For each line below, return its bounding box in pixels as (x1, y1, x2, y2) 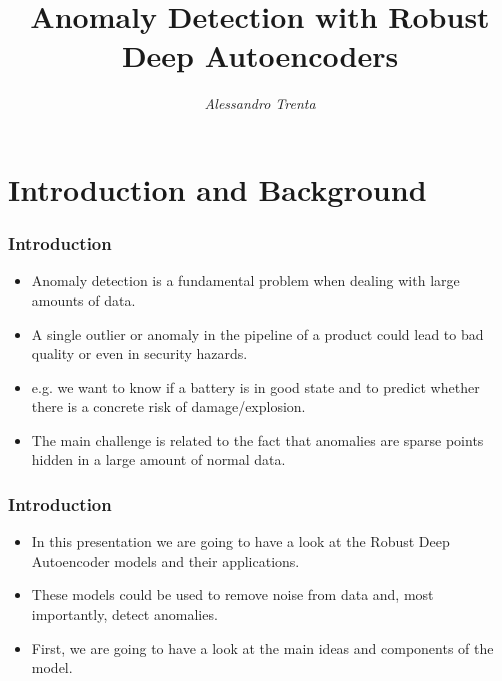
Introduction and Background (8, 168, 427, 209)
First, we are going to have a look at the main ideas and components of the (31, 637, 494, 658)
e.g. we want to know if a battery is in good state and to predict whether (31, 376, 480, 397)
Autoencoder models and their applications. (31, 550, 300, 571)
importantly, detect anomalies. (31, 604, 218, 625)
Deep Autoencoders (121, 35, 399, 76)
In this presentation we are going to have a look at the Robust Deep (31, 531, 450, 552)
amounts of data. (31, 289, 136, 310)
